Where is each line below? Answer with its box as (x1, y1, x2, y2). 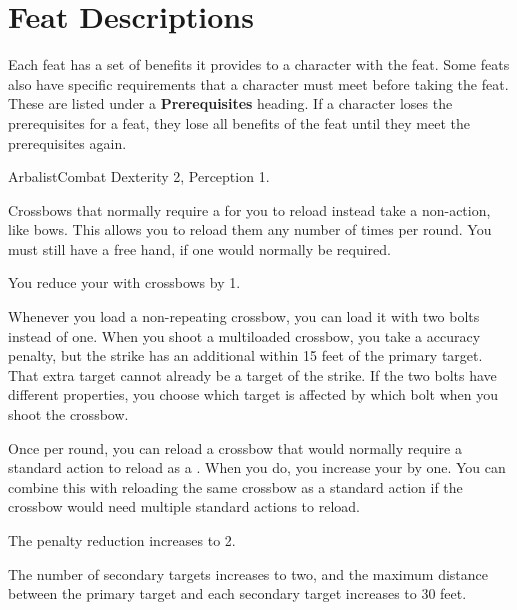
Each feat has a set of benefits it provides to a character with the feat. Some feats (8, 54, 510, 75)
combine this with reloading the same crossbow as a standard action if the (8, 476, 463, 497)
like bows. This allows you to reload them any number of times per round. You (8, 219, 492, 240)
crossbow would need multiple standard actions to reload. (8, 496, 360, 517)
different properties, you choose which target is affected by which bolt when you (8, 384, 498, 405)
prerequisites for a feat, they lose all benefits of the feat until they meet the (8, 112, 471, 133)
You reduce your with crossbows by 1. (8, 272, 241, 293)
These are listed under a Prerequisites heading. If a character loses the (8, 93, 453, 114)
